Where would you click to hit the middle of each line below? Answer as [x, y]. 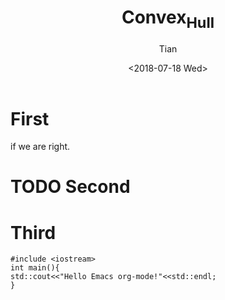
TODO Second [70, 187]
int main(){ [35, 268]
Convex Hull [168, 19]
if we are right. [40, 147]
